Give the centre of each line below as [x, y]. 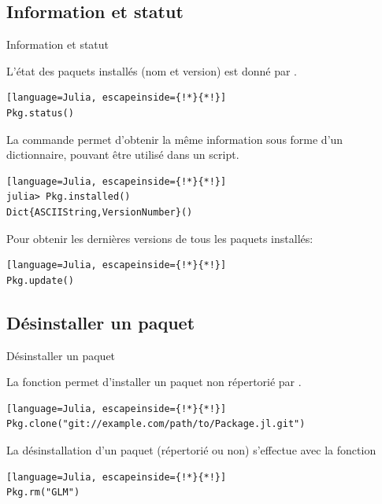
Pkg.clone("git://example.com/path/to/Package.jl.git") [156, 424]
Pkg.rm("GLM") [43, 493]
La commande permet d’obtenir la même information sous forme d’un [175, 139]
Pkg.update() [40, 280]
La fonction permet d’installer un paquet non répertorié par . [154, 382]
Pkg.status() [40, 113]
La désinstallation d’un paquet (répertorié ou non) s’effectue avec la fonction [191, 449]
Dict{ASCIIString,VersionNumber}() [100, 212]
